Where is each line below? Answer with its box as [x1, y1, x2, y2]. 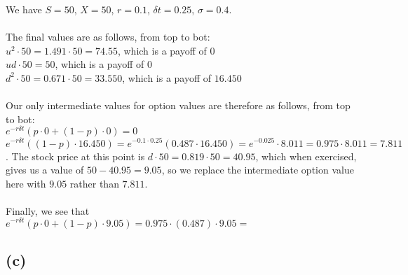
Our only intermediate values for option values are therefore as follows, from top [6, 98, 351, 113]
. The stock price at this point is [6, 148, 145, 163]
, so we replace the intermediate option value [161, 162, 354, 177]
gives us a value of [6, 162, 84, 177]
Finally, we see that [6, 203, 90, 218]
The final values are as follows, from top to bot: [6, 29, 210, 44]
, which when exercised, [255, 148, 357, 163]
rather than [69, 176, 119, 190]
